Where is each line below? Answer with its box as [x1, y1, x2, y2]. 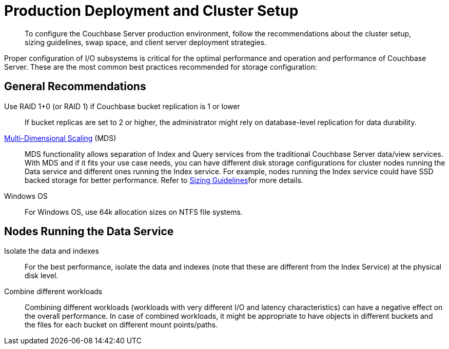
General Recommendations [4, 80, 146, 93]
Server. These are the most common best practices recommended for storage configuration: [4, 62, 317, 71]
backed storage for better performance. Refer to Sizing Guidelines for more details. [25, 175, 303, 184]
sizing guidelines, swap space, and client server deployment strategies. [25, 37, 267, 47]
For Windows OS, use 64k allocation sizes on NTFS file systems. [25, 207, 243, 216]
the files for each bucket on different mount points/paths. [25, 320, 218, 330]
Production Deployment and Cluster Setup [4, 2, 299, 19]
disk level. [25, 271, 58, 280]
